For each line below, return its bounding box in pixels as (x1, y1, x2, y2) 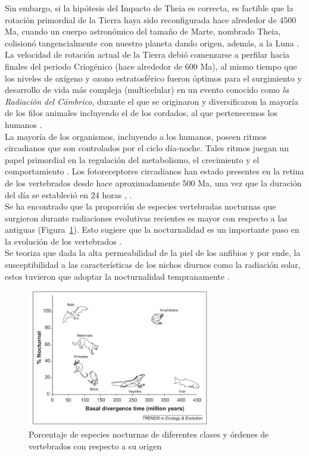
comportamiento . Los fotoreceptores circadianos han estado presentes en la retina (5, 165, 304, 177)
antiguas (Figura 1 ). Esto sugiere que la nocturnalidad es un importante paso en (5, 223, 299, 236)
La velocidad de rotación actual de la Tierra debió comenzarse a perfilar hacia (5, 48, 290, 61)
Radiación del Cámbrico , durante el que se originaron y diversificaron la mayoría (5, 95, 298, 107)
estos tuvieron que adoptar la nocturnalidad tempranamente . (5, 270, 230, 282)
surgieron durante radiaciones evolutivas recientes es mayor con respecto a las (5, 211, 288, 224)
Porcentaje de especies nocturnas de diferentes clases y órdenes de (29, 428, 269, 441)
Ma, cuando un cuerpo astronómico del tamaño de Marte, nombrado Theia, (5, 25, 281, 38)
